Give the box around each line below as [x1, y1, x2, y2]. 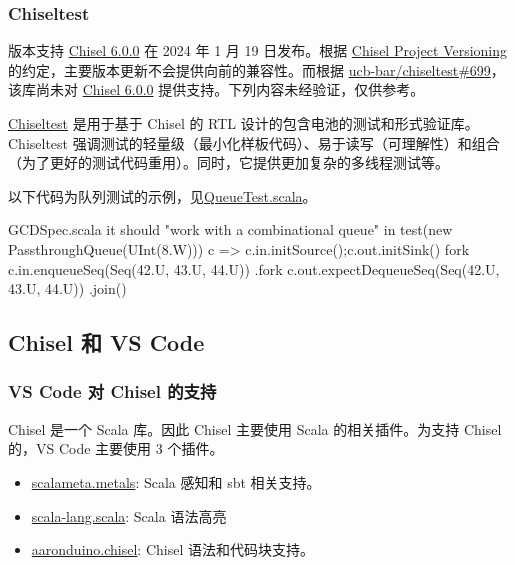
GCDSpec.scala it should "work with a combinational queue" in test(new [8, 219, 453, 240]
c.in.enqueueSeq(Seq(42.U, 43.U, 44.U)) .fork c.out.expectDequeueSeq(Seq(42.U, [8, 258, 500, 279]
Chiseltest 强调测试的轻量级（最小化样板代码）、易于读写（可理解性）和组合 [8, 132, 500, 153]
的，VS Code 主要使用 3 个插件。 [8, 438, 224, 459]
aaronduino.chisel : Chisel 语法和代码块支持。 [31, 539, 314, 560]
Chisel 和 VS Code [8, 327, 205, 358]
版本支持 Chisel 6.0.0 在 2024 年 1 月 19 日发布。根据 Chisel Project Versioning [8, 40, 508, 61]
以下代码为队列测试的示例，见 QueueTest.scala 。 [8, 185, 317, 206]
